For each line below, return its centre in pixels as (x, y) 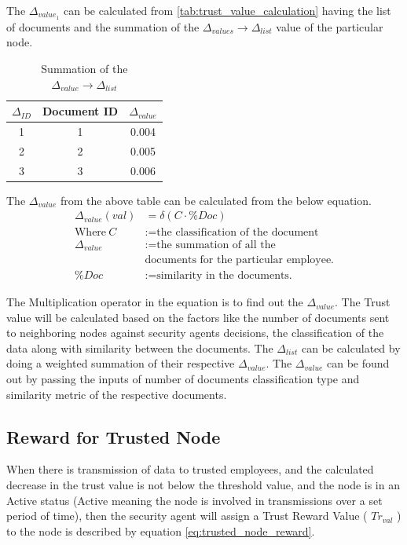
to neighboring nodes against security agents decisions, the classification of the (195, 333)
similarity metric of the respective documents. (117, 394)
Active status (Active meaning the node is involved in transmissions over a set (194, 500)
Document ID (80, 111)
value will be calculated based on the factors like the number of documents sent (198, 317)
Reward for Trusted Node (114, 436)
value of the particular (330, 26)
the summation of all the (216, 245)
